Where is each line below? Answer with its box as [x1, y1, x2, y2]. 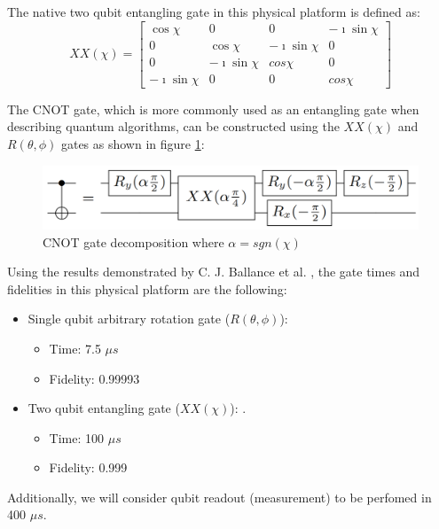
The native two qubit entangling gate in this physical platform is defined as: [7, 3, 420, 20]
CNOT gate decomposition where [43, 232, 224, 251]
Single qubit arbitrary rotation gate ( [27, 309, 231, 328]
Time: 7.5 [49, 338, 101, 357]
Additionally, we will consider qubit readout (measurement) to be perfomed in [7, 487, 432, 506]
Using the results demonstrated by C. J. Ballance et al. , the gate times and [7, 262, 420, 281]
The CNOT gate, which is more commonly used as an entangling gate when [7, 99, 419, 118]
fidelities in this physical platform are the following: [7, 279, 287, 298]
